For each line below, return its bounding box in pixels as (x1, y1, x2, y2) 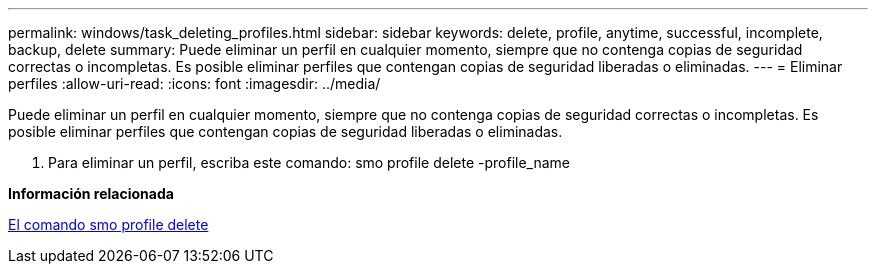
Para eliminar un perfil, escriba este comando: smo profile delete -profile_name (48, 154, 570, 171)
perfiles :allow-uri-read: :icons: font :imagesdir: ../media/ (8, 75, 381, 92)
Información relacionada (8, 185, 174, 202)
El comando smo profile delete (8, 216, 209, 233)
